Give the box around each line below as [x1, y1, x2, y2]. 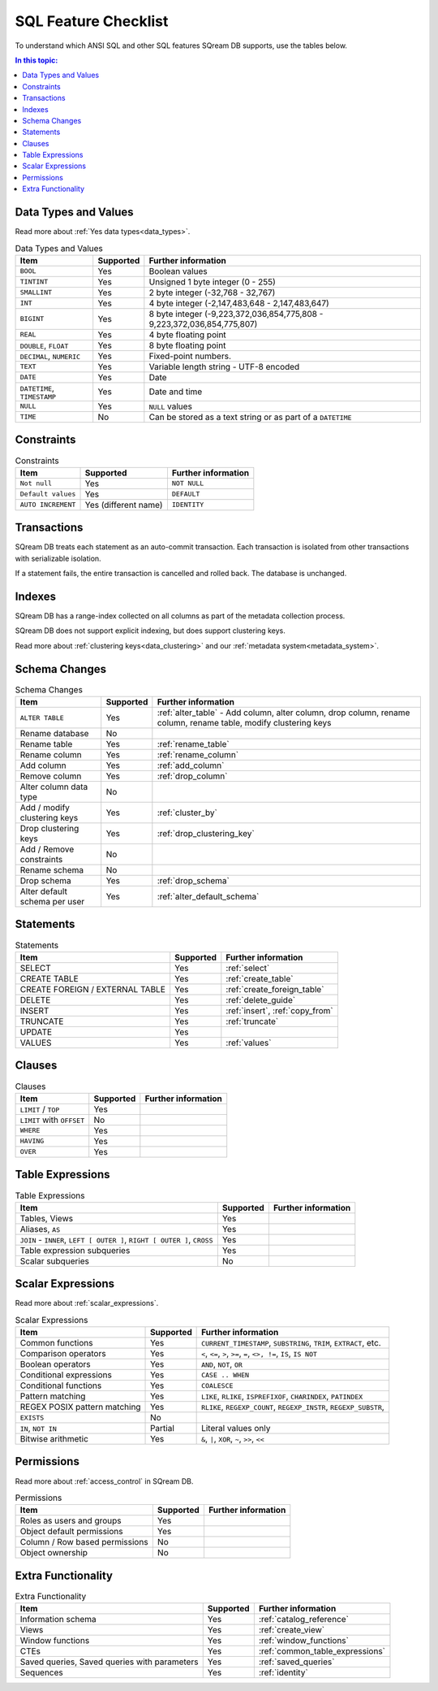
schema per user [19, 896, 85, 908]
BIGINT [19, 314, 45, 323]
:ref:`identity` [258, 1667, 308, 1678]
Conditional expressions [19, 1369, 113, 1381]
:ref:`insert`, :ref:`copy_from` [225, 1004, 333, 1016]
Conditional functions [19, 1380, 102, 1391]
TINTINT [19, 277, 49, 286]
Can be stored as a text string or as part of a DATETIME [148, 411, 352, 423]
